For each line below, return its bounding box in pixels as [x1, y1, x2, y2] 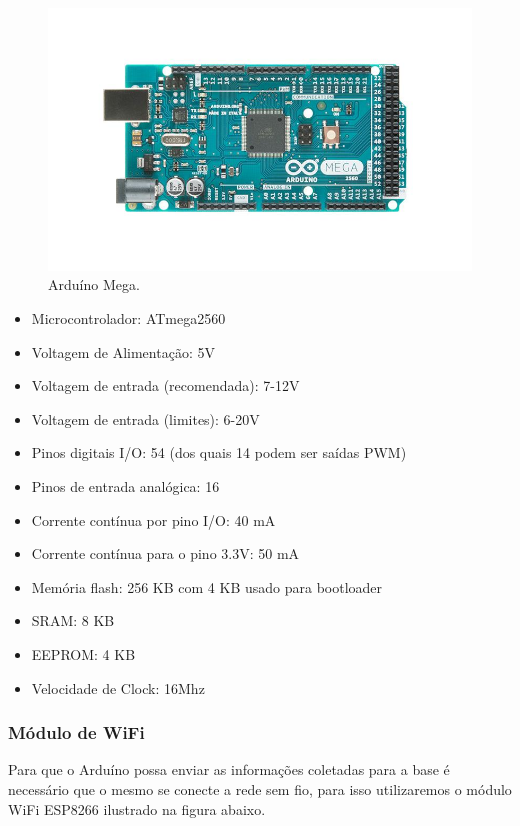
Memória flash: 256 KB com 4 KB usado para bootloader [31, 576, 383, 597]
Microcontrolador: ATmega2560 [31, 308, 226, 329]
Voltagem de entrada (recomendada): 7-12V [31, 375, 300, 396]
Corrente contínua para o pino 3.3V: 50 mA [31, 543, 300, 564]
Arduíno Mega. [48, 274, 140, 295]
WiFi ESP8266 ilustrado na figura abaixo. [8, 798, 266, 819]
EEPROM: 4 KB [31, 644, 136, 664]
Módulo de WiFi [8, 720, 145, 745]
